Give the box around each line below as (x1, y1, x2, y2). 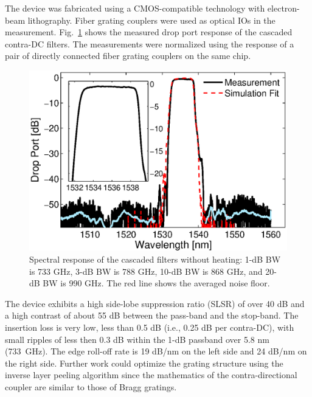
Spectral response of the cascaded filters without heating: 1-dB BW (29, 253, 281, 266)
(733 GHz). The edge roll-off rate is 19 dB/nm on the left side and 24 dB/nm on (5, 345, 307, 357)
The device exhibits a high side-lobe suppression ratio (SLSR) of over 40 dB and (5, 297, 305, 309)
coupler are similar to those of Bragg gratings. (5, 380, 177, 393)
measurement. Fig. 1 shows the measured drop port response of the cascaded (5, 26, 293, 38)
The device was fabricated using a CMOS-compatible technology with (5, 2, 265, 14)
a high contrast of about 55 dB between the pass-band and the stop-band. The (5, 309, 299, 322)
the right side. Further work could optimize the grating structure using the (5, 356, 283, 369)
